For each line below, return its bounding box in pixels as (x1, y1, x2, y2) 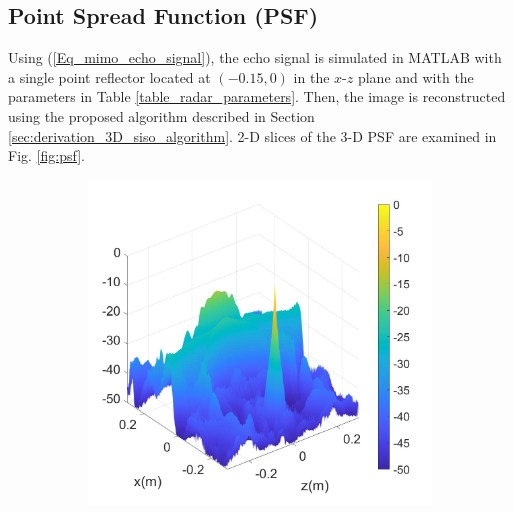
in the (293, 66, 330, 87)
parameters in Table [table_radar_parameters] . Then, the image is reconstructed (8, 86, 506, 107)
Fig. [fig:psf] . (8, 145, 85, 166)
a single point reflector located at (8, 66, 211, 87)
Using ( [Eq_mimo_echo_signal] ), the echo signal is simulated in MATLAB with (8, 47, 502, 68)
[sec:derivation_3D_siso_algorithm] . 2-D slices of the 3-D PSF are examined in (8, 125, 497, 146)
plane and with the (357, 66, 474, 87)
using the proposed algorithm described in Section (8, 105, 315, 126)
